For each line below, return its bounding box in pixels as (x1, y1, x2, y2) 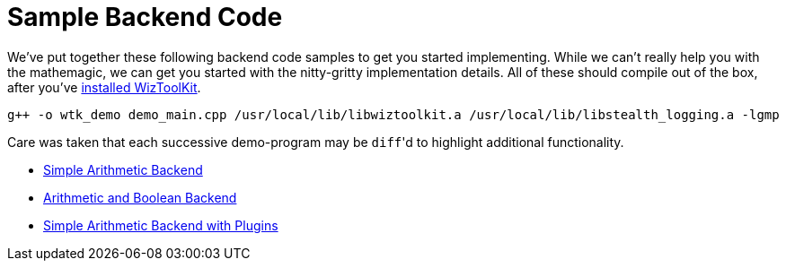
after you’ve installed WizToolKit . (7, 79, 201, 95)
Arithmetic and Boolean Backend (43, 189, 237, 205)
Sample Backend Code (7, 2, 283, 32)
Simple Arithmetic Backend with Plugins (43, 217, 278, 233)
